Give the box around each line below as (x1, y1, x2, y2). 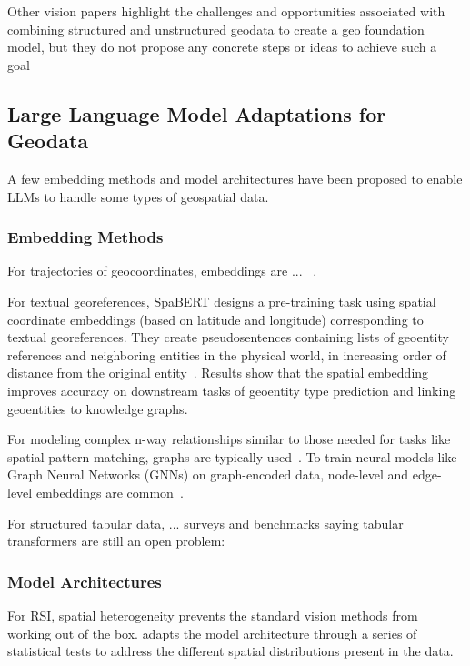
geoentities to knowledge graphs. (7, 399, 188, 418)
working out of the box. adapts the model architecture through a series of (7, 623, 417, 642)
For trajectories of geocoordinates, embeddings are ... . (7, 261, 317, 280)
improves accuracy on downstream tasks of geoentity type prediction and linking (7, 380, 456, 399)
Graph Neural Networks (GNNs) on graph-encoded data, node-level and (7, 465, 409, 484)
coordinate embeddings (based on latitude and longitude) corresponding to (7, 309, 424, 328)
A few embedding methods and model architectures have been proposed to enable (7, 168, 463, 187)
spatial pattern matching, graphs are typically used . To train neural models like (7, 447, 457, 466)
